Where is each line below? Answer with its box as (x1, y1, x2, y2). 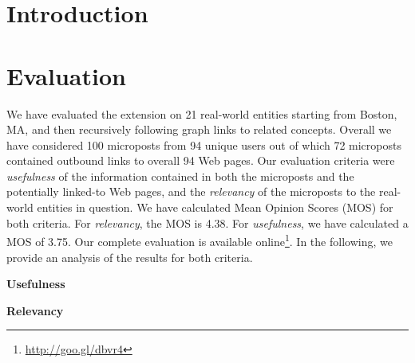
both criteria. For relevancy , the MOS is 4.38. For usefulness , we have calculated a (6, 214, 409, 231)
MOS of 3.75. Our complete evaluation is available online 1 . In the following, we (6, 231, 393, 249)
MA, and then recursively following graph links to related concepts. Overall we (6, 121, 392, 138)
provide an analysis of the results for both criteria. (6, 248, 253, 265)
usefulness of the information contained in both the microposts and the (6, 167, 354, 184)
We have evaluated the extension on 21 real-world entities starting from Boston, (6, 105, 397, 122)
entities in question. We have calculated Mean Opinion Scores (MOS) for (37, 199, 393, 216)
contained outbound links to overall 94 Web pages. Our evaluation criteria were (6, 152, 395, 169)
